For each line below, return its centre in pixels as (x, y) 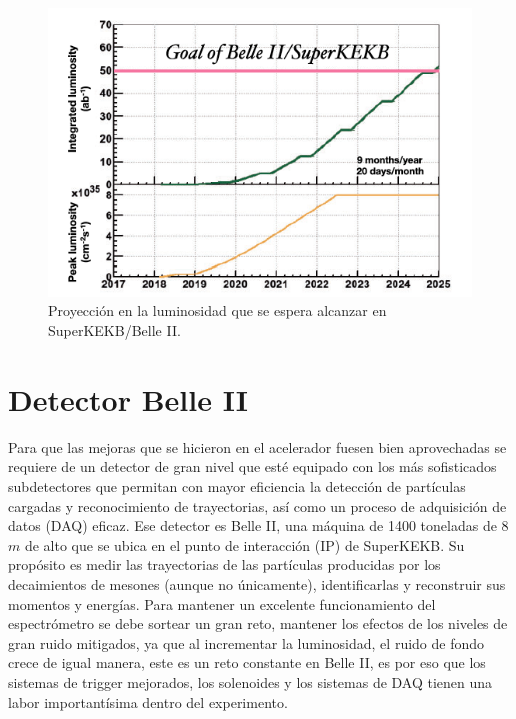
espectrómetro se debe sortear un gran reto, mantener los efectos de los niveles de (258, 623)
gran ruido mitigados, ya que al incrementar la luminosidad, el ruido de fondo (246, 642)
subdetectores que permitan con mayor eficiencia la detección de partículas (237, 485)
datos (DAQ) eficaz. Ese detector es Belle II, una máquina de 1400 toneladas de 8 (258, 525)
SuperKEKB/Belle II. (114, 330)
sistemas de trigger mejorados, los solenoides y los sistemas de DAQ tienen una (250, 681)
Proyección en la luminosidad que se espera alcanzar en (217, 310)
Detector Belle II (128, 398)
